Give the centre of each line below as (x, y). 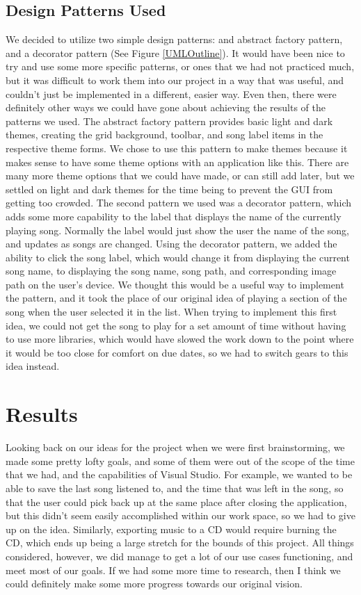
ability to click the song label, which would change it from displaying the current (178, 257)
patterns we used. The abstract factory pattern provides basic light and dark (169, 121)
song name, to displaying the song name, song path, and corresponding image (171, 271)
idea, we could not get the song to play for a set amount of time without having (176, 325)
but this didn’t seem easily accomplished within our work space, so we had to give (180, 515)
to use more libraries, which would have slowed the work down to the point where (180, 339)
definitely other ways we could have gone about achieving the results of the (166, 107)
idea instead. (33, 366)
